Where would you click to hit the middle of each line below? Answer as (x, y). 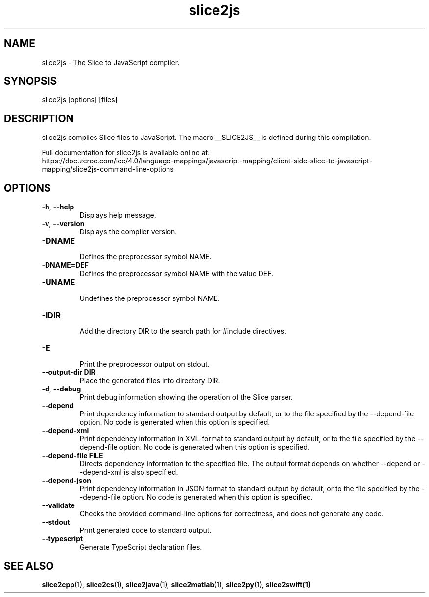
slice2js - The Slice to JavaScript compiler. (111, 62)
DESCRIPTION (39, 118)
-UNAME (59, 283)
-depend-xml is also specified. (129, 472)
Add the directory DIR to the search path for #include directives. (183, 331)
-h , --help (58, 207)
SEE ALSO (29, 566)
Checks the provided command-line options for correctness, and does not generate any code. (232, 514)
